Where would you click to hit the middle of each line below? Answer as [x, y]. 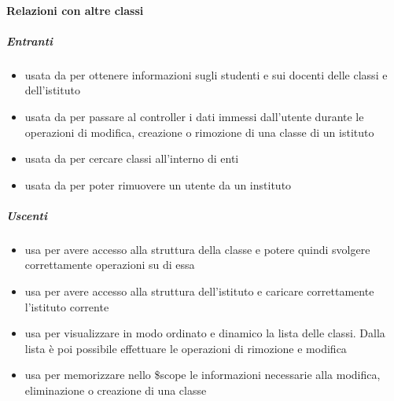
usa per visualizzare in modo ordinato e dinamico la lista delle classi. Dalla [205, 333]
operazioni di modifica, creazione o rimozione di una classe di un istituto [199, 132]
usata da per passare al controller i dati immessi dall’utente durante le [194, 116]
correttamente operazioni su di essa [110, 265]
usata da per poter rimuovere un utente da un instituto [158, 184]
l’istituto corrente [67, 306]
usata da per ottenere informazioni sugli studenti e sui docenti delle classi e [206, 74]
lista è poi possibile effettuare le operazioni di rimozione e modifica [186, 348]
